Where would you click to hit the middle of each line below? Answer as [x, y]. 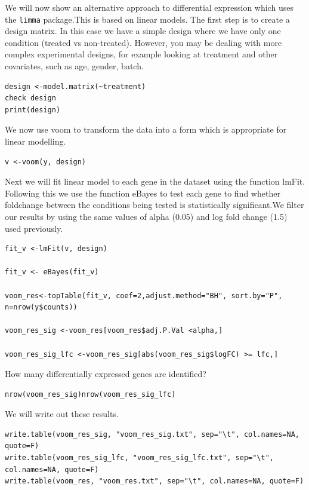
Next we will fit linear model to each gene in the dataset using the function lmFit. [155, 181]
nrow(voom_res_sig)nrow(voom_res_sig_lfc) [90, 394]
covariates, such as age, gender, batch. [74, 66]
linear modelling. [35, 141]
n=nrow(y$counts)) [41, 307]
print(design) [33, 110]
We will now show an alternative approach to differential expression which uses [149, 7]
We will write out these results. [62, 414]
